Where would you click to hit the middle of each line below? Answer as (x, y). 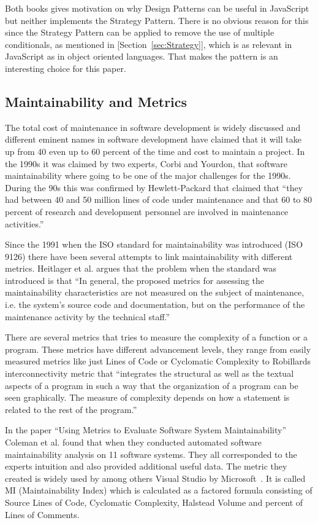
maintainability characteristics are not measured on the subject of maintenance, (155, 292)
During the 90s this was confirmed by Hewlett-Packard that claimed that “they (154, 187)
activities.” (25, 223)
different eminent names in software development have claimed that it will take (153, 139)
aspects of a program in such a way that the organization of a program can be (152, 385)
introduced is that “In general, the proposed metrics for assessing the (135, 280)
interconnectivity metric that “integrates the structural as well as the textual (150, 373)
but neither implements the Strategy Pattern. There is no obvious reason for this (157, 20)
